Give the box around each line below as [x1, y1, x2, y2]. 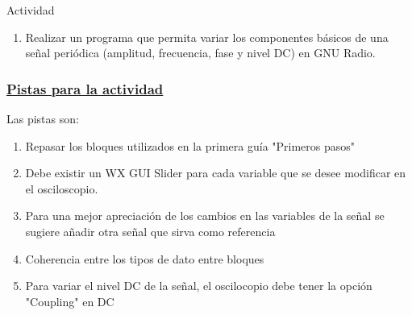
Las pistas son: [6, 110, 79, 126]
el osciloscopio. [25, 180, 98, 197]
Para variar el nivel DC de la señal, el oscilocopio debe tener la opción [25, 277, 372, 294]
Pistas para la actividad [6, 78, 164, 98]
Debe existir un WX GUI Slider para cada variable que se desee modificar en [25, 164, 406, 181]
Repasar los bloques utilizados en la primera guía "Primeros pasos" [25, 137, 356, 154]
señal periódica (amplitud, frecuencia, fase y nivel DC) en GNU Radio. [25, 44, 376, 61]
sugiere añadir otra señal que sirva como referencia [25, 222, 276, 239]
